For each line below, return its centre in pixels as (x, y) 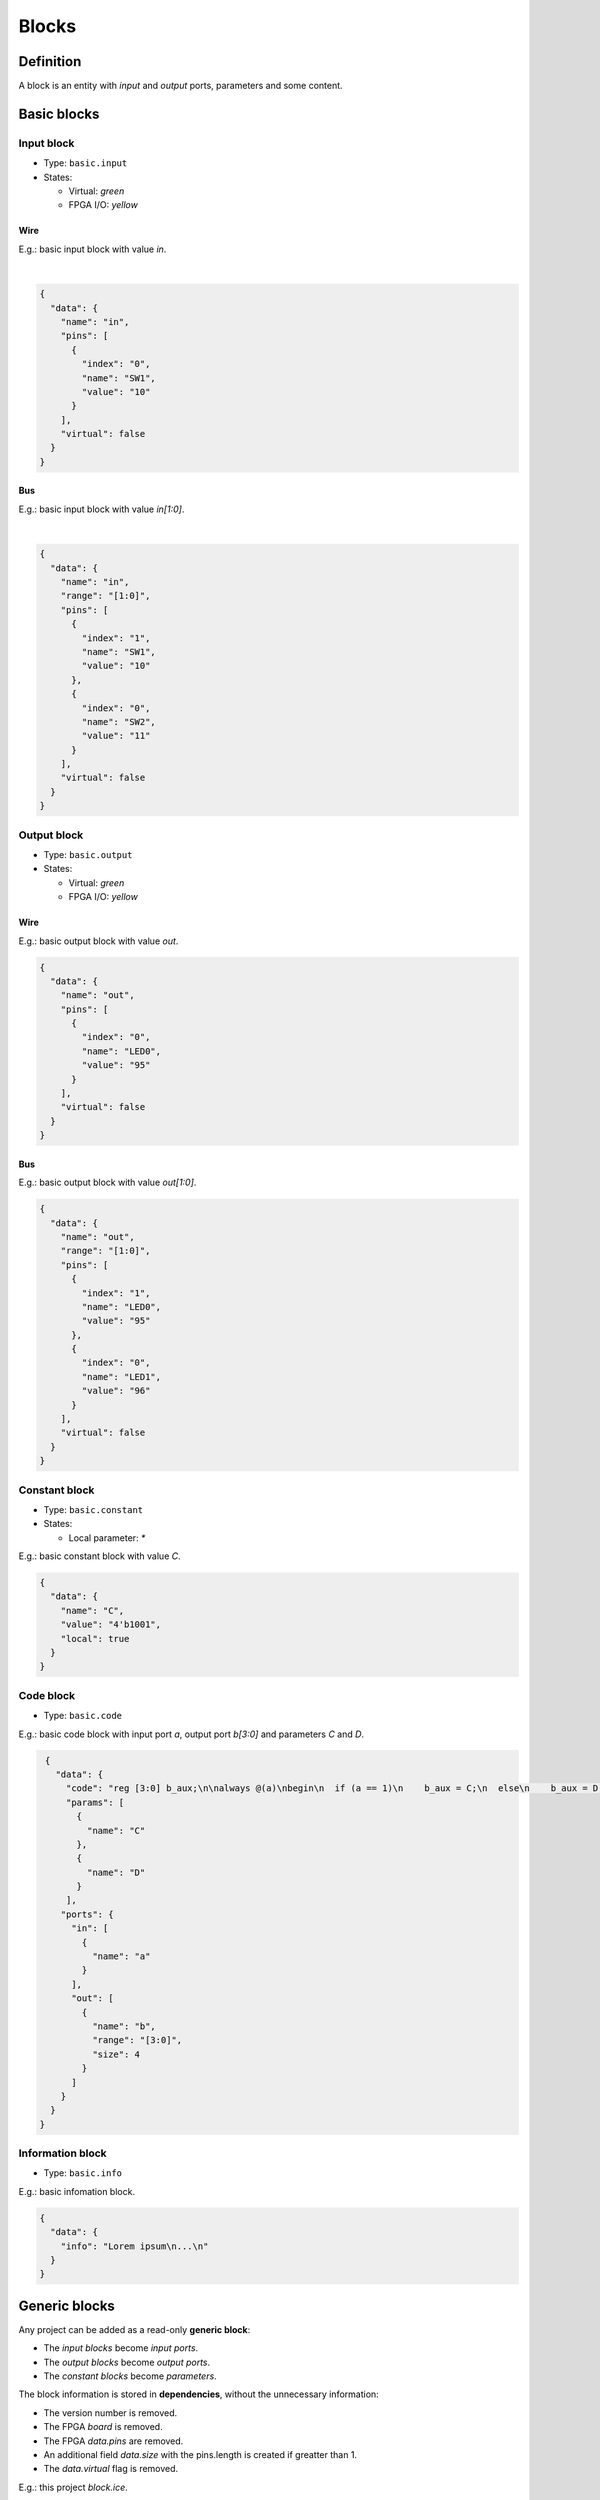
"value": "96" (116, 1391)
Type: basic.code (83, 1716)
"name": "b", (124, 2026)
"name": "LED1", (121, 1376)
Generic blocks (66, 2305)
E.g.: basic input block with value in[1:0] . (101, 509)
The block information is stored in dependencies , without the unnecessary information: (198, 2394)
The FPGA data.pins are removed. (113, 2441)
